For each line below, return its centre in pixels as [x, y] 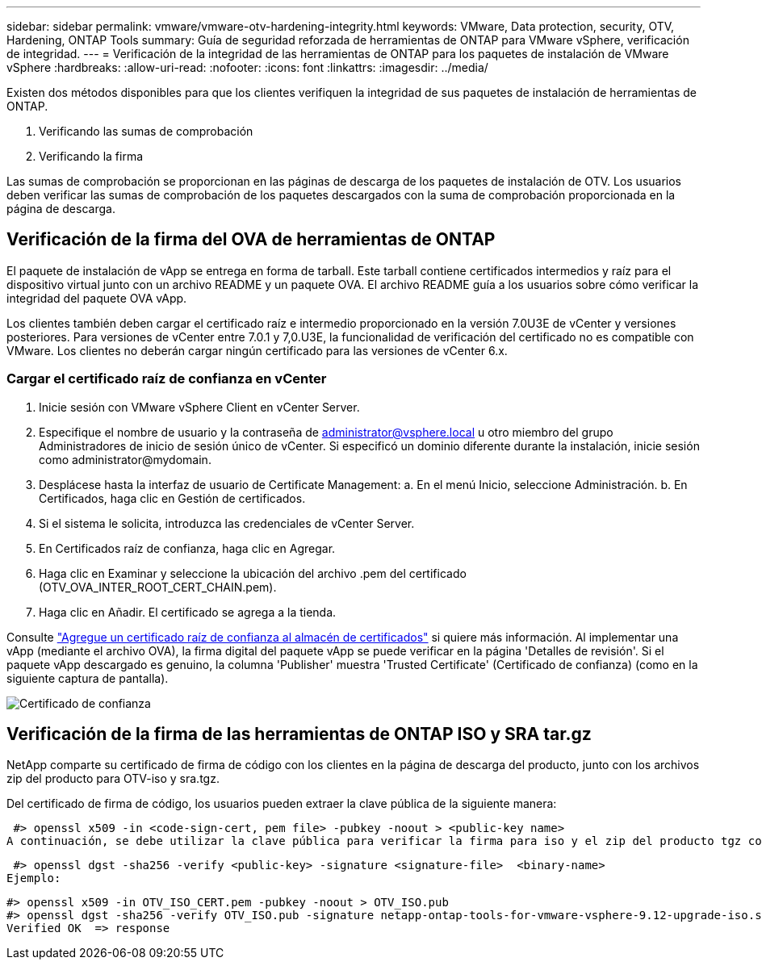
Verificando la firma [91, 156]
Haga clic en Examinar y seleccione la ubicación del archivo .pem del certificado [253, 573]
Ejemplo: [34, 878]
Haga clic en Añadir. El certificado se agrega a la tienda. [188, 612]
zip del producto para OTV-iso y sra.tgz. [113, 779]
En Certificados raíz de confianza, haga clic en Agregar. [187, 548]
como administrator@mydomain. [125, 459]
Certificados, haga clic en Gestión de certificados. [172, 498]
